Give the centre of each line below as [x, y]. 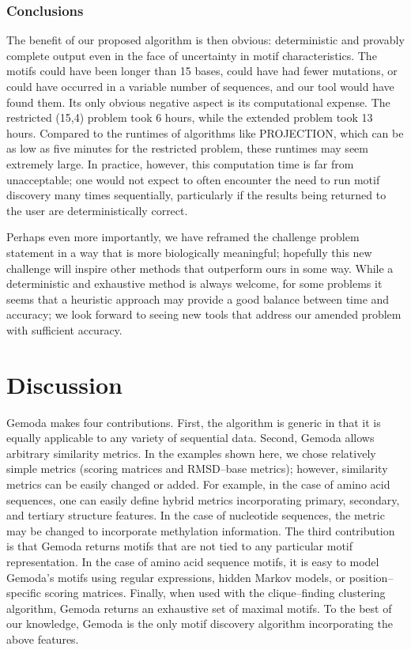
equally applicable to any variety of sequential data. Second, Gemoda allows [190, 438]
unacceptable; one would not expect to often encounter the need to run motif [193, 179]
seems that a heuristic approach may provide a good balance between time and [198, 299]
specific [24, 593]
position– [371, 577]
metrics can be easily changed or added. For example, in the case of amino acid [198, 484]
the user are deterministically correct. [97, 210]
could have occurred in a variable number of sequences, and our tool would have [200, 86]
